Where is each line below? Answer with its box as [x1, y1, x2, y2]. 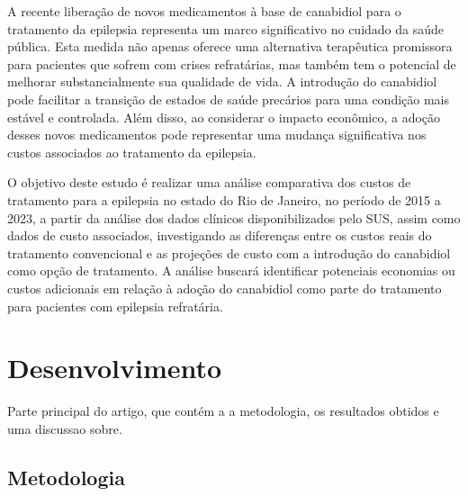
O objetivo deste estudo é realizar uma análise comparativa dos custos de [7, 173, 411, 192]
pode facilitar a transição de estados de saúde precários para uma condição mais [7, 89, 450, 108]
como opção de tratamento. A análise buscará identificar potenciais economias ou [7, 261, 455, 280]
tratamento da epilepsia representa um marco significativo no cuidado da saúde [7, 19, 445, 38]
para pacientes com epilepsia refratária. [7, 296, 223, 315]
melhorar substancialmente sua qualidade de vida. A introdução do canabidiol [7, 72, 437, 91]
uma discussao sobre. [7, 419, 122, 437]
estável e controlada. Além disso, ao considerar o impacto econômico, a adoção [7, 107, 441, 126]
